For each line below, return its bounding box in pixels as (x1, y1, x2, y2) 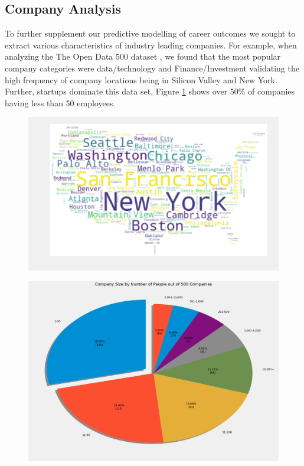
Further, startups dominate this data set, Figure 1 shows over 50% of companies (5, 85, 295, 97)
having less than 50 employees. (5, 96, 116, 109)
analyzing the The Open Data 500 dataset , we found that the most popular (5, 50, 281, 63)
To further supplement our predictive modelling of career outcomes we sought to (5, 27, 296, 40)
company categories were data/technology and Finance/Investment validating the (5, 61, 299, 74)
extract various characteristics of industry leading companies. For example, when (5, 38, 297, 51)
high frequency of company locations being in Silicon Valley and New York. (5, 73, 277, 86)
